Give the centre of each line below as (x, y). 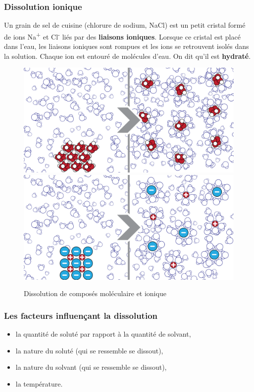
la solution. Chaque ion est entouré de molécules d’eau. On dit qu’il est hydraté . (127, 56)
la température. (39, 384)
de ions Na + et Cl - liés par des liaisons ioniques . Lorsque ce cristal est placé (122, 36)
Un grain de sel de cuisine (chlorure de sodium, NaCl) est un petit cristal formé (125, 25)
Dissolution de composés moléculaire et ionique (95, 293)
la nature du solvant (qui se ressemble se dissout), (91, 367)
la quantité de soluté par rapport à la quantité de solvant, (103, 334)
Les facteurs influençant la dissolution (81, 315)
